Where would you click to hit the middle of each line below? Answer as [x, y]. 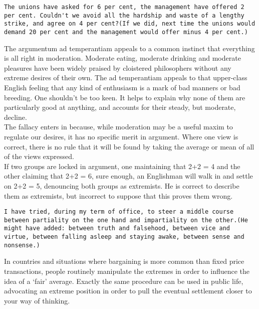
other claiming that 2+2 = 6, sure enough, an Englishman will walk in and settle [128, 176]
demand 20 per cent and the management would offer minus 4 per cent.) [126, 32]
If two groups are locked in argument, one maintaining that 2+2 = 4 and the [122, 166]
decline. [16, 117]
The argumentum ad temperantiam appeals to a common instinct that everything [129, 48]
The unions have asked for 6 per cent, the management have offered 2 [124, 7]
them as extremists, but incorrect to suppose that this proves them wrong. [118, 195]
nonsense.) [22, 245]
